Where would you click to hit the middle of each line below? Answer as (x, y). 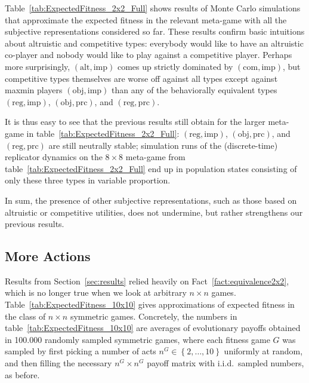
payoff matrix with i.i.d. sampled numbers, (225, 363)
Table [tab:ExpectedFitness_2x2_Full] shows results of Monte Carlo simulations (153, 8)
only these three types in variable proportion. (88, 180)
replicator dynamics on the (54, 157)
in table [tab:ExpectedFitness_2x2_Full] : (103, 133)
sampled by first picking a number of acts (81, 351)
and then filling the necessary (58, 363)
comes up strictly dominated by (175, 66)
